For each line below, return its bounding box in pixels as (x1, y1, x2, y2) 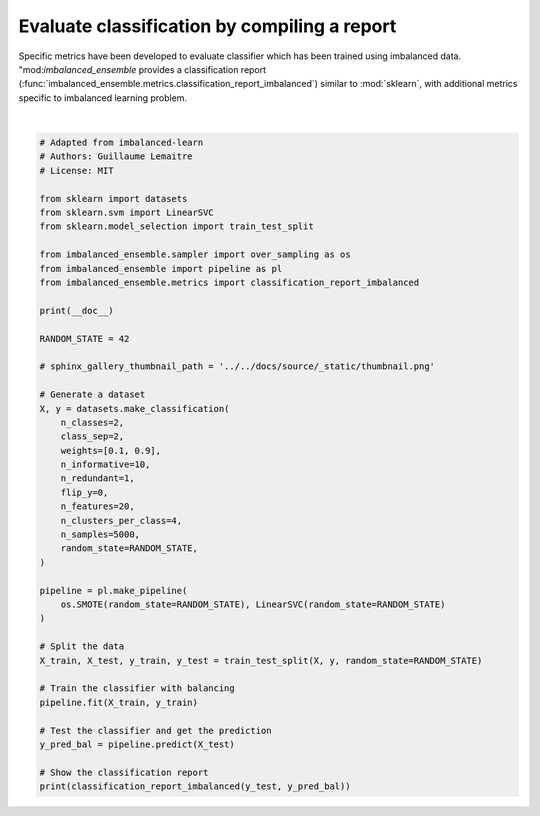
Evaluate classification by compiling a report (18, 15, 397, 37)
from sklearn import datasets (39, 193, 188, 204)
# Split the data (39, 641, 125, 652)
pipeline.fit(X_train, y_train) (39, 696, 199, 708)
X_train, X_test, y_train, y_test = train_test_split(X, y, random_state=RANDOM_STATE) (39, 655, 483, 666)
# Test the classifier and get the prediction (39, 725, 272, 736)
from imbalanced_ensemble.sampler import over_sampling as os (39, 249, 351, 260)
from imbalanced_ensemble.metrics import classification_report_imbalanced (39, 277, 420, 288)
